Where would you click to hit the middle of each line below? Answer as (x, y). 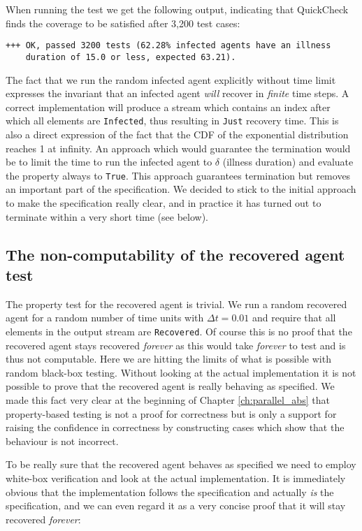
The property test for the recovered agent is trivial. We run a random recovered (176, 304)
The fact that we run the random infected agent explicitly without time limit (171, 79)
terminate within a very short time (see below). (107, 216)
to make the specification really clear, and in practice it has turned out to (164, 202)
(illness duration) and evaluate (288, 162)
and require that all (294, 318)
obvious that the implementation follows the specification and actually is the (170, 492)
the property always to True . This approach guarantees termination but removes (178, 175)
